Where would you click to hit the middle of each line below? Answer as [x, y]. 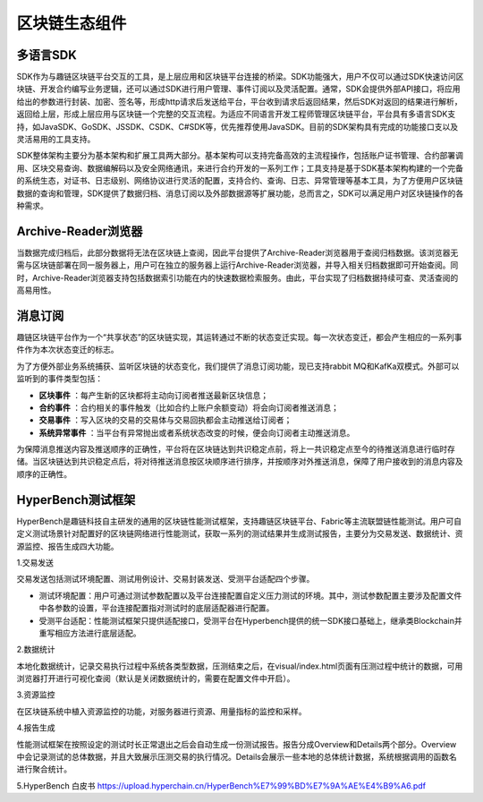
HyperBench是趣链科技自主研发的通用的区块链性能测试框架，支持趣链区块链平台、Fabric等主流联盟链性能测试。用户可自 [239, 521]
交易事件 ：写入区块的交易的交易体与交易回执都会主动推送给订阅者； [165, 420]
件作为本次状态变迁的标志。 [68, 350]
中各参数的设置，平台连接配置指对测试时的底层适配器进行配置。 [157, 608]
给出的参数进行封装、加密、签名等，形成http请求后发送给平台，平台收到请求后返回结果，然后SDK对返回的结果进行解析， [239, 101]
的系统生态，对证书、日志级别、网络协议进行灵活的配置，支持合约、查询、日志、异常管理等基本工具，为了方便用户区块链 [240, 181]
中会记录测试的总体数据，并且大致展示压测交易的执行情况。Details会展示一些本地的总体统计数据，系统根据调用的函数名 [237, 757]
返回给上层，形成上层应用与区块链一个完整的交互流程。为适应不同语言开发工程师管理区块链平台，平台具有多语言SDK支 [236, 114]
